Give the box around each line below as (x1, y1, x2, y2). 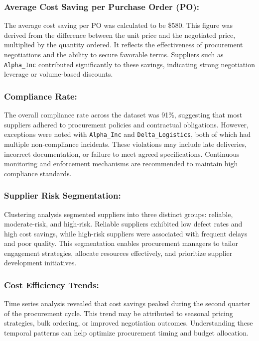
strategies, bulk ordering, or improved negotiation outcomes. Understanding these (4, 318, 253, 328)
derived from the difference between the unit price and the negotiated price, (4, 29, 236, 40)
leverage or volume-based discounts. (4, 69, 113, 79)
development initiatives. (4, 257, 77, 268)
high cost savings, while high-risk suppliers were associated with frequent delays (4, 228, 248, 238)
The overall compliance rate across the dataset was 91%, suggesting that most (4, 110, 243, 120)
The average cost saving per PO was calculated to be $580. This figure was (4, 20, 233, 30)
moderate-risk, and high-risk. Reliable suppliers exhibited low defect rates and (4, 219, 243, 229)
